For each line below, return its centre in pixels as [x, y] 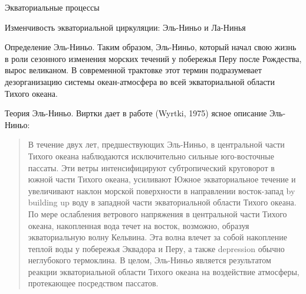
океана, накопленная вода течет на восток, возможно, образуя [139, 225]
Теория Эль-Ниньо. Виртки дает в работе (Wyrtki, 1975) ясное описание [136, 113]
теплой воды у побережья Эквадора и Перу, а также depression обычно [156, 248]
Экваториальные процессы [52, 7]
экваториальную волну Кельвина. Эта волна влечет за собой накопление [157, 237]
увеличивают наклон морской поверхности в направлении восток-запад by [162, 190]
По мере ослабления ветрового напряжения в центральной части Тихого [157, 213]
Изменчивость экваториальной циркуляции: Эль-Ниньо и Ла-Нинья [125, 27]
